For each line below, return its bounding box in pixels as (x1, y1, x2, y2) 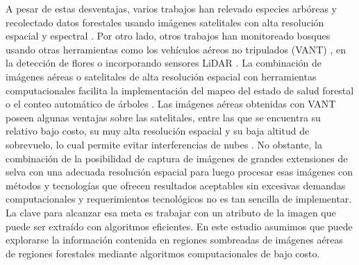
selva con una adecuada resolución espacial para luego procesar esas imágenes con (6, 164, 353, 179)
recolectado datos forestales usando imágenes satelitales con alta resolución (6, 15, 324, 29)
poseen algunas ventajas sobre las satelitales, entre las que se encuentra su (6, 110, 321, 124)
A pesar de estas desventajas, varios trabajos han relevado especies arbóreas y (6, 1, 337, 15)
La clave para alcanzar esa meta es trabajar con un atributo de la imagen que (6, 205, 336, 219)
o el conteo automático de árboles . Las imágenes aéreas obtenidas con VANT (6, 96, 336, 111)
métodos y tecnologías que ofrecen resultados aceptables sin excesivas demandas (6, 178, 346, 192)
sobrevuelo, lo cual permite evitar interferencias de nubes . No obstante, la (6, 137, 322, 151)
